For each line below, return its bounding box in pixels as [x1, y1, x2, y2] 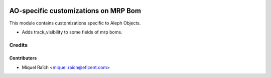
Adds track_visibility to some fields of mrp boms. [22, 29, 122, 35]
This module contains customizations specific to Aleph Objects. [9, 20, 141, 26]
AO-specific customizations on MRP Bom [9, 6, 142, 15]
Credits [9, 41, 28, 48]
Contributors [9, 55, 37, 61]
